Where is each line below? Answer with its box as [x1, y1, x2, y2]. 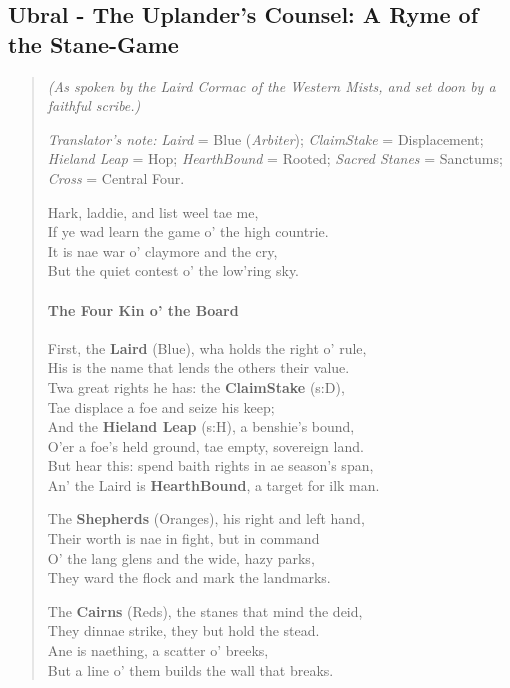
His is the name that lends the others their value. [47, 357, 350, 378]
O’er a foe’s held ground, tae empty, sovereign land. [47, 435, 364, 456]
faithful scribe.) [47, 95, 141, 116]
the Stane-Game [8, 28, 179, 59]
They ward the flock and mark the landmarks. [47, 567, 331, 588]
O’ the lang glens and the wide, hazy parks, [47, 547, 315, 568]
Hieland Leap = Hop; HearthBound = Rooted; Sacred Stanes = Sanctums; [47, 148, 503, 169]
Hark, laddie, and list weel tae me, [47, 201, 259, 222]
